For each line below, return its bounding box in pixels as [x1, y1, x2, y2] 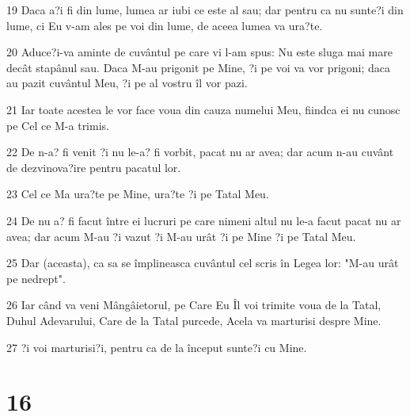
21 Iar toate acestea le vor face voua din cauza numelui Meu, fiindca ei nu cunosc [6, 101, 401, 117]
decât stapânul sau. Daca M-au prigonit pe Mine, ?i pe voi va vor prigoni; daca [6, 59, 391, 75]
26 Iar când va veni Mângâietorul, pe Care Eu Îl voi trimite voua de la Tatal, [6, 296, 382, 313]
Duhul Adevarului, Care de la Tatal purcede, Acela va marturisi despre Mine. [6, 312, 382, 328]
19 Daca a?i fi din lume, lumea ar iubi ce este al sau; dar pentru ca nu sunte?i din [6, 2, 404, 17]
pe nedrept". [6, 270, 66, 286]
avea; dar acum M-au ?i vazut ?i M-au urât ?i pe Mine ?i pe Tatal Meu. [6, 228, 356, 244]
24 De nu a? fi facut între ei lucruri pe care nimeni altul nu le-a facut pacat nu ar [6, 212, 401, 228]
